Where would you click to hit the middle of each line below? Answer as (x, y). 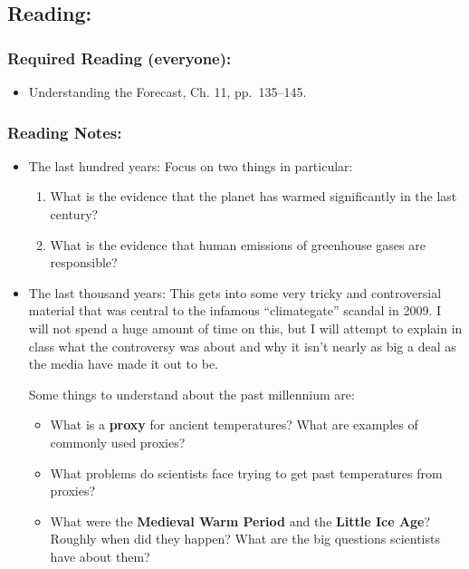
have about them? (100, 556)
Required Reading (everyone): (120, 58)
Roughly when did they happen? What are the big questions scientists (245, 539)
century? (74, 214)
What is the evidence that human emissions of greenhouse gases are (238, 244)
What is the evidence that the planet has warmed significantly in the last (254, 196)
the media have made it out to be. (123, 364)
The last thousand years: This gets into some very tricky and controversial (235, 292)
